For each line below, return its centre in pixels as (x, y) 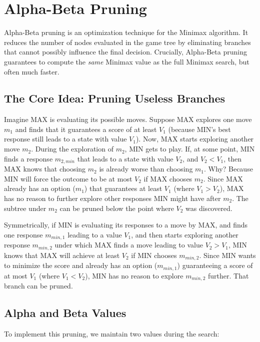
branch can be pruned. (38, 285)
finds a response (28, 158)
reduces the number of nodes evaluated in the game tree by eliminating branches (127, 42)
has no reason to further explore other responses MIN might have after (112, 198)
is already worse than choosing (146, 169)
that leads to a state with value (125, 158)
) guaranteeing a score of (215, 265)
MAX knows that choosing (45, 169)
